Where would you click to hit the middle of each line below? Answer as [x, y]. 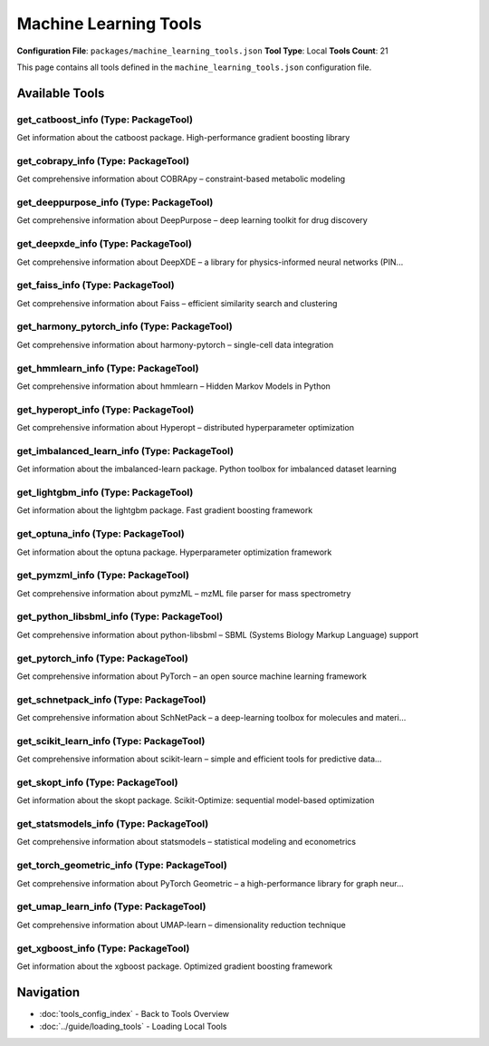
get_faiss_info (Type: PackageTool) [96, 286]
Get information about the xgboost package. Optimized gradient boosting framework [175, 966]
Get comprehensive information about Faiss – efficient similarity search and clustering [177, 303]
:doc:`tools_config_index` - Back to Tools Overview [134, 1013]
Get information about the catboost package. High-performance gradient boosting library [183, 138]
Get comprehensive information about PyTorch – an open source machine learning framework [192, 676]
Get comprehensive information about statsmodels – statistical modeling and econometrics [187, 842]
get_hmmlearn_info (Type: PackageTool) [108, 368]
